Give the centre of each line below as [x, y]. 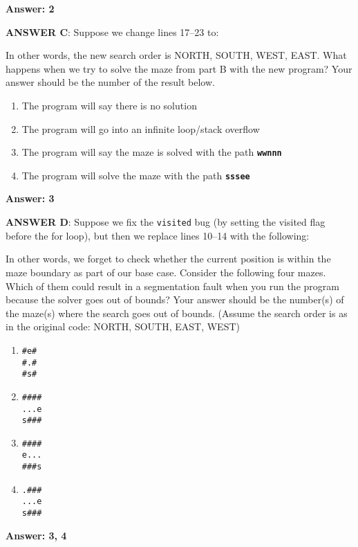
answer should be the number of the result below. [110, 82]
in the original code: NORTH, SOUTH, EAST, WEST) [123, 326]
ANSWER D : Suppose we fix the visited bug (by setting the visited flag [166, 222]
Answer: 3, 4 [36, 535]
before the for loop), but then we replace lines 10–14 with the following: [158, 235]
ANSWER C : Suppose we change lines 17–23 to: [112, 32]
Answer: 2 [30, 8]
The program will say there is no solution [109, 105]
